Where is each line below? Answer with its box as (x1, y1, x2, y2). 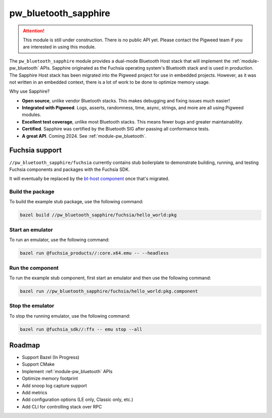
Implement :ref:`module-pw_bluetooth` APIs (22, 368, 113, 374)
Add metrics (22, 390, 47, 396)
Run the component (9, 264, 59, 271)
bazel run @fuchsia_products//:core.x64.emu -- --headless (20, 250, 169, 256)
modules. (22, 111, 41, 118)
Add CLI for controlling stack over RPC (22, 403, 102, 409)
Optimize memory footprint (22, 376, 78, 382)
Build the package (9, 188, 55, 195)
